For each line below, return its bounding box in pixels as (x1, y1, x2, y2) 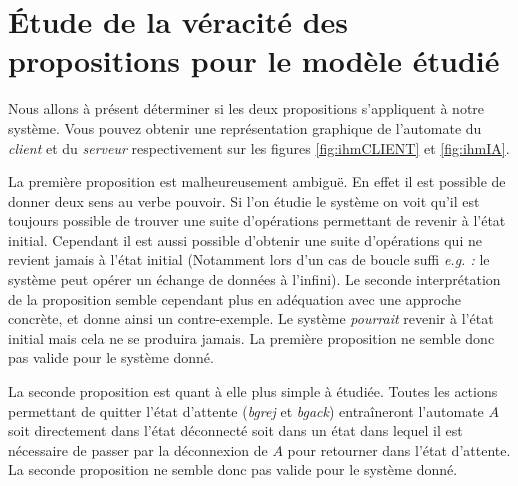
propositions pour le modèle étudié (8, 40, 500, 81)
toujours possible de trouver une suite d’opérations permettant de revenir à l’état (8, 210, 506, 231)
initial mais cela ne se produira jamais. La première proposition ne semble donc (8, 327, 495, 348)
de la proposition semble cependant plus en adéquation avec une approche (8, 288, 461, 309)
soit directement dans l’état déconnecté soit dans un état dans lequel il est (8, 420, 463, 441)
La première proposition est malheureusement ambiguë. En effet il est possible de (8, 171, 506, 192)
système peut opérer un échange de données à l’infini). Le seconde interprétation (8, 269, 501, 290)
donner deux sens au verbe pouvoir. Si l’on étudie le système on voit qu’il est (8, 190, 480, 211)
